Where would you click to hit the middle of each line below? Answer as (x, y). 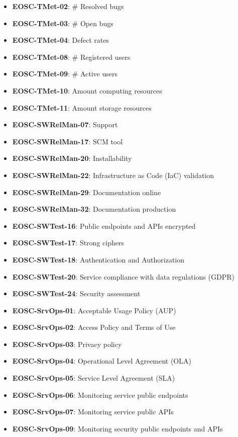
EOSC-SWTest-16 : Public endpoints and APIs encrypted (104, 226)
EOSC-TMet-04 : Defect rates (61, 40)
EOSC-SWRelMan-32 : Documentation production (94, 209)
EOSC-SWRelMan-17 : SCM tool (68, 141)
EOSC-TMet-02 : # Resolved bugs (68, 6)
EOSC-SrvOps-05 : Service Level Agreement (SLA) (94, 378)
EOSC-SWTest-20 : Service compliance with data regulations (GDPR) (123, 276)
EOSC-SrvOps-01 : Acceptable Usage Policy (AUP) (94, 310)
